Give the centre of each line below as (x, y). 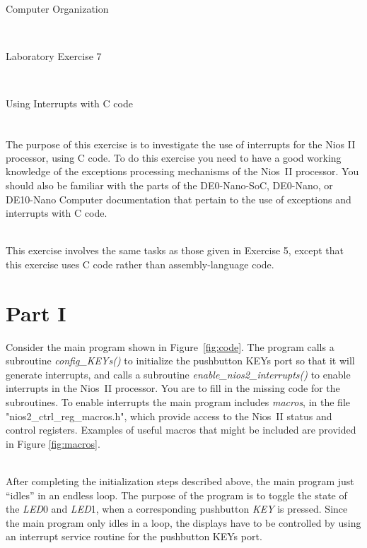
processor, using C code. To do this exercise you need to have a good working (174, 157)
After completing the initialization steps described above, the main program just (180, 481)
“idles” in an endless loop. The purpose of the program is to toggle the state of (176, 495)
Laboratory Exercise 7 (54, 56)
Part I (36, 312)
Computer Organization (57, 8)
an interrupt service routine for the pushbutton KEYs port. (134, 536)
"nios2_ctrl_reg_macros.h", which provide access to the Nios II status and (169, 416)
